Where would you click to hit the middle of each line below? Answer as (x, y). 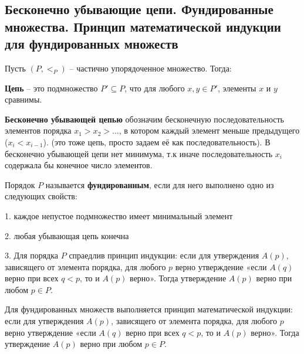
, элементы (237, 88)
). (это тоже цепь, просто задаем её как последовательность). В (157, 142)
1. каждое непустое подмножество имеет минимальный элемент (119, 215)
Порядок (20, 184)
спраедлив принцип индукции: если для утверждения (164, 255)
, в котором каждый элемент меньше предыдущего (209, 130)
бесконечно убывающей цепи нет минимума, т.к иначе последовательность (139, 153)
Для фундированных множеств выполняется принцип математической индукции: (149, 309)
